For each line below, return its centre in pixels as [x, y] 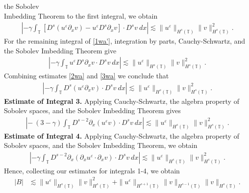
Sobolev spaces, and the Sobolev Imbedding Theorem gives [92, 110]
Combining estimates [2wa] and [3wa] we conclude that [87, 76]
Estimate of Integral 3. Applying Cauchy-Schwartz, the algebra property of [122, 101]
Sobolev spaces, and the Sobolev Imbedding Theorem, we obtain [101, 145]
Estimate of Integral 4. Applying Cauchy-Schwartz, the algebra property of [122, 135]
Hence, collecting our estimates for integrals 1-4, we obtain [92, 170]
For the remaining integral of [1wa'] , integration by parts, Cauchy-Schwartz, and [125, 41]
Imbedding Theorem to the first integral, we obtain [81, 15]
